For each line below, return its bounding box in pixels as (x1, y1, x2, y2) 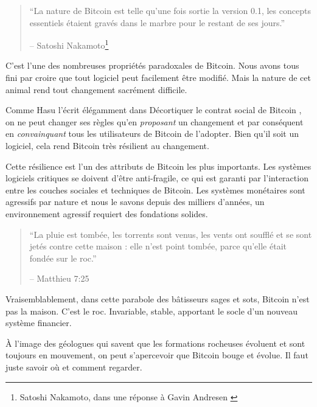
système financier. (5, 316, 72, 329)
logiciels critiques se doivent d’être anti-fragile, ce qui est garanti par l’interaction (5, 172, 308, 184)
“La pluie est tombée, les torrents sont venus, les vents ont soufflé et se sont (29, 228, 312, 240)
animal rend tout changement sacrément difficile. (5, 83, 187, 96)
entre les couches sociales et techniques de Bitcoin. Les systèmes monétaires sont (5, 183, 305, 196)
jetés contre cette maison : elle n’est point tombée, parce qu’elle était (29, 240, 287, 252)
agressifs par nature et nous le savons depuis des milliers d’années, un (5, 195, 265, 208)
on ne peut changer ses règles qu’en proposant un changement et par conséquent (5, 115, 304, 128)
